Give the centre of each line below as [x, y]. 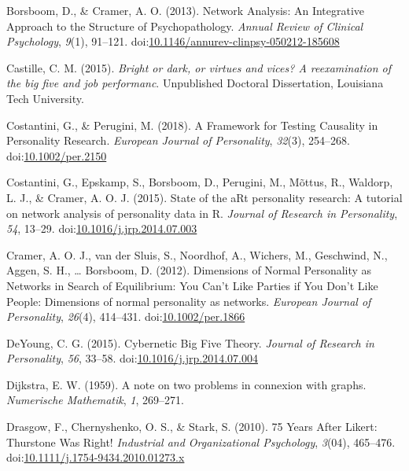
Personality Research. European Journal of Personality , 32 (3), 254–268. [178, 140]
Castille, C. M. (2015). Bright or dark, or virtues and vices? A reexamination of [199, 67]
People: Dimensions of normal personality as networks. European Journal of [189, 301]
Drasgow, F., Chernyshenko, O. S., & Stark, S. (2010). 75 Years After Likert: [192, 427]
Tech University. [45, 98]
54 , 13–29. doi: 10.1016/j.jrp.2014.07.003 [102, 228]
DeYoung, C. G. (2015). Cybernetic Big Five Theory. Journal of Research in [190, 342]
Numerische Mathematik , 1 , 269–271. [95, 400]
